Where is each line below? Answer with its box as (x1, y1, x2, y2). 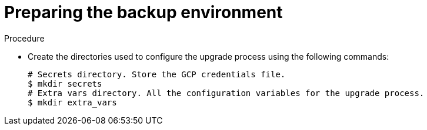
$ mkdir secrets (28, 78, 102, 88)
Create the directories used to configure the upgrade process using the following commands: (28, 51, 389, 61)
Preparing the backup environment (4, 2, 283, 22)
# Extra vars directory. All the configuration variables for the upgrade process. (28, 88, 425, 98)
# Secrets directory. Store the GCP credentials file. (28, 69, 286, 79)
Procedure (4, 33, 45, 43)
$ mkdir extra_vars (28, 97, 117, 107)
